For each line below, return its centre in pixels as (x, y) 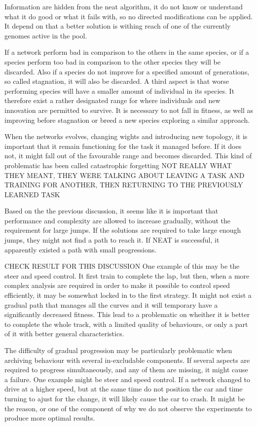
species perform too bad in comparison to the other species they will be (113, 61)
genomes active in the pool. (46, 35)
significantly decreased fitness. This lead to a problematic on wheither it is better (127, 314)
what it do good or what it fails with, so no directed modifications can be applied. (129, 16)
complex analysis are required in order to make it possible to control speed (117, 285)
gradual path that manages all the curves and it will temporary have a (111, 304)
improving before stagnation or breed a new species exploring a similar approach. (127, 120)
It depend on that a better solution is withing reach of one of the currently (118, 26)
